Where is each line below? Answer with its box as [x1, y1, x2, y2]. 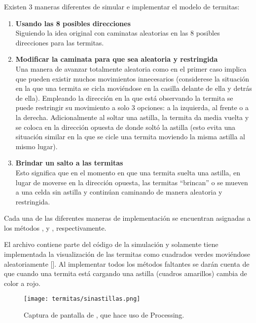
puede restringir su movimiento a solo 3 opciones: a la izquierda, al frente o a [15, 102, 249, 113]
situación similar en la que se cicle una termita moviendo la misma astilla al [15, 131, 245, 142]
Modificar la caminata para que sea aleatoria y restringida [15, 54, 218, 64]
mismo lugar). [15, 141, 58, 151]
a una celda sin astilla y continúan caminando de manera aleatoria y [15, 187, 222, 197]
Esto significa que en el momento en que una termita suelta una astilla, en [15, 167, 240, 177]
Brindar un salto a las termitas [15, 158, 123, 168]
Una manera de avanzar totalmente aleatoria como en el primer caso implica [15, 63, 247, 74]
